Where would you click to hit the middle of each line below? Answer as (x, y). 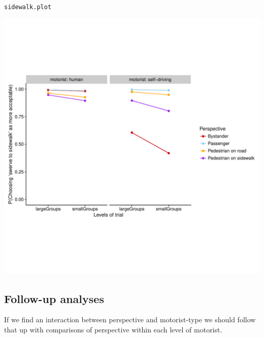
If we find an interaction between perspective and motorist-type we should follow (130, 320)
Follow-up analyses (54, 298)
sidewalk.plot (28, 7)
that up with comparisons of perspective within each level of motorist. (113, 330)
